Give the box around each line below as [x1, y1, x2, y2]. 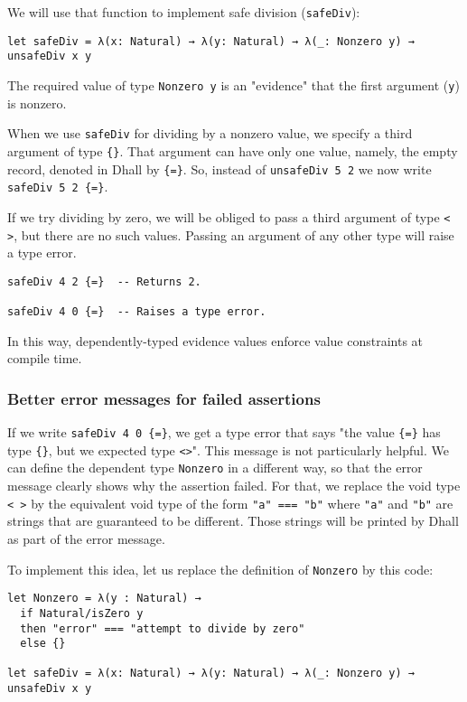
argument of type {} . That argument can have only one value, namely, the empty [7, 141, 458, 160]
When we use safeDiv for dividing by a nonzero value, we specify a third [7, 124, 413, 143]
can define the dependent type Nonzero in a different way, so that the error [7, 458, 423, 477]
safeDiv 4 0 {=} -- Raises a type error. [7, 305, 266, 319]
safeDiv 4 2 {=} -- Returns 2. [7, 275, 201, 288]
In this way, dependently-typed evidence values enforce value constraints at [7, 331, 424, 350]
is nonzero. [7, 93, 67, 112]
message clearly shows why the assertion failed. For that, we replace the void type [7, 476, 461, 495]
